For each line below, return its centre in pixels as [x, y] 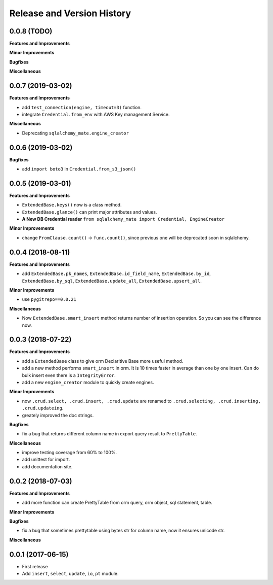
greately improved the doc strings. [58, 415]
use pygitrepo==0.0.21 [49, 299]
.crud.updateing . [43, 408]
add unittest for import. [46, 460]
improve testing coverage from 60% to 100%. [70, 453]
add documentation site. [47, 466]
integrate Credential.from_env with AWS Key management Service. [96, 114]
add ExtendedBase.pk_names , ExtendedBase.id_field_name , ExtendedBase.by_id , [116, 273]
